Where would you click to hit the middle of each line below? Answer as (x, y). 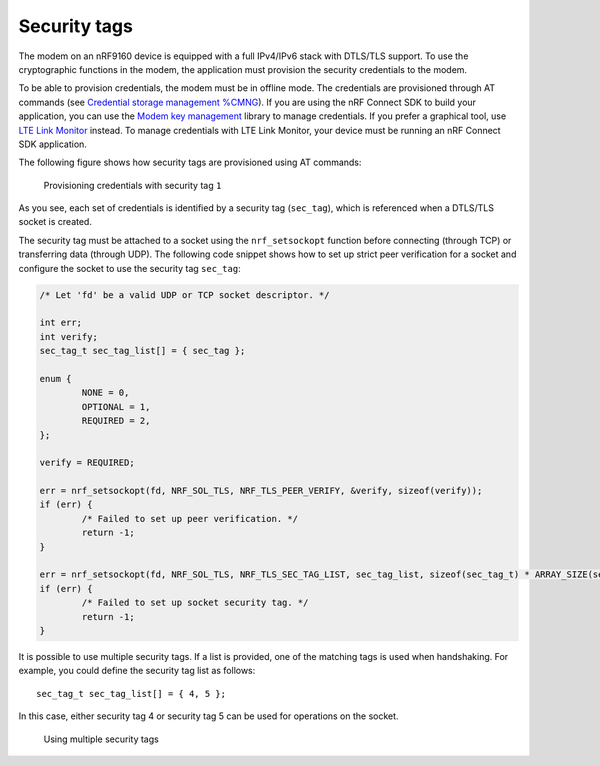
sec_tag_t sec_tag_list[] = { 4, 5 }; (131, 693)
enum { (55, 378)
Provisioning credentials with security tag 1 (132, 185)
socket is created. (55, 222)
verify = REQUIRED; (87, 463)
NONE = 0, (105, 393)
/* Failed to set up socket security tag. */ (195, 603)
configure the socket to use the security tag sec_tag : (129, 268)
